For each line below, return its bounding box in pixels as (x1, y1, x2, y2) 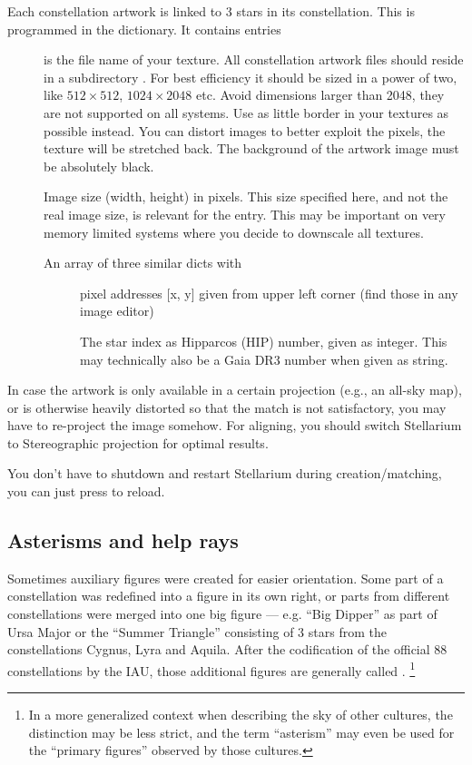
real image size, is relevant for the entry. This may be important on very (44, 204, 446, 223)
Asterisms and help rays (7, 526, 239, 554)
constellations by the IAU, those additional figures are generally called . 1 (7, 658, 416, 680)
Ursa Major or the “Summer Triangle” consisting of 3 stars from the (7, 622, 387, 641)
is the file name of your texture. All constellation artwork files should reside (44, 50, 464, 69)
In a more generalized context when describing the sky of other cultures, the (28, 705, 453, 724)
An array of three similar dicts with (44, 253, 242, 272)
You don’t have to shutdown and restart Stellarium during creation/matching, (7, 464, 442, 483)
